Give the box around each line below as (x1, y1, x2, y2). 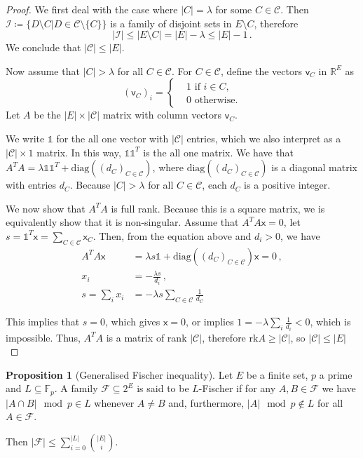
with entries (6, 177, 57, 192)
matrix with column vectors (102, 107, 222, 122)
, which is (310, 314, 351, 329)
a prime (319, 367, 352, 382)
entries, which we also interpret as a (186, 130, 341, 145)
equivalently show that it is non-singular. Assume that (6, 215, 239, 229)
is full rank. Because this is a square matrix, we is (111, 201, 325, 215)
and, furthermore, (168, 395, 245, 410)
